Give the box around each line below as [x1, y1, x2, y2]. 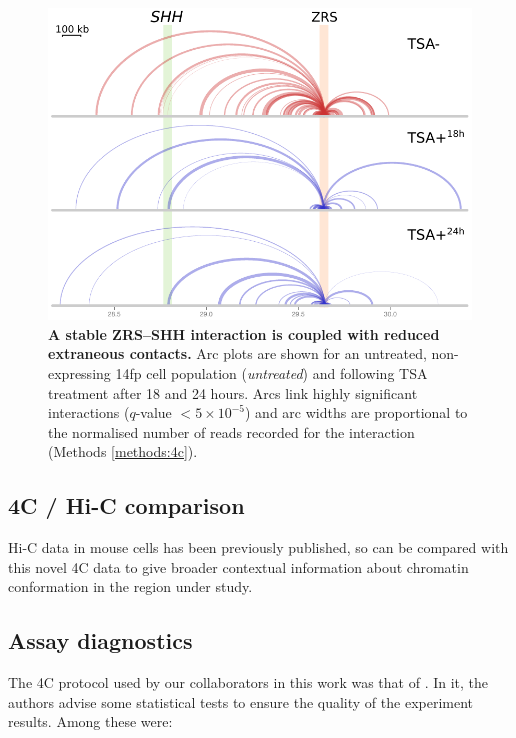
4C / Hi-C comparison [8, 490, 245, 521]
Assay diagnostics [8, 625, 193, 656]
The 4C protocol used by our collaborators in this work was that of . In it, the [8, 672, 489, 693]
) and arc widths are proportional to [245, 402, 468, 423]
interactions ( [48, 402, 130, 423]
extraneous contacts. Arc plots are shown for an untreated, [48, 343, 427, 364]
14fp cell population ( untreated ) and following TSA [115, 363, 428, 384]
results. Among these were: [8, 711, 173, 732]
